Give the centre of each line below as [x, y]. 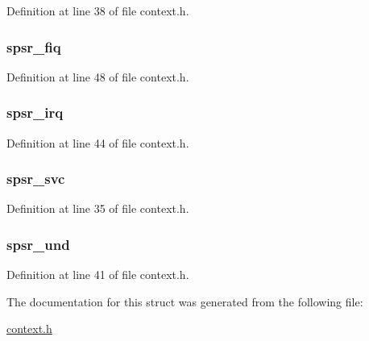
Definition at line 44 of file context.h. [98, 142]
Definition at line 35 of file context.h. [98, 208]
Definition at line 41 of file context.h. [98, 274]
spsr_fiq [34, 46]
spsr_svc [36, 179]
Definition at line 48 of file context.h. [98, 76]
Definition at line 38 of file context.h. [98, 10]
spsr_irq [35, 112]
